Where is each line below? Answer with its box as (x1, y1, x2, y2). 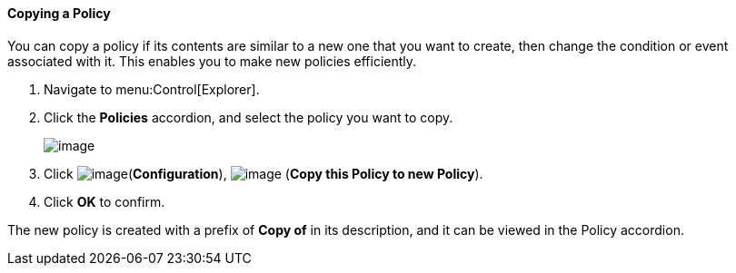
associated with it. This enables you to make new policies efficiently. (7, 53, 417, 69)
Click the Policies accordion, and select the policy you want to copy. (44, 109, 453, 125)
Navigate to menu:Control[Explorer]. (44, 81, 260, 97)
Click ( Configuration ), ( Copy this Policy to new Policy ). (44, 165, 483, 181)
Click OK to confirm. (44, 193, 165, 210)
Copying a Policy (7, 5, 111, 21)
